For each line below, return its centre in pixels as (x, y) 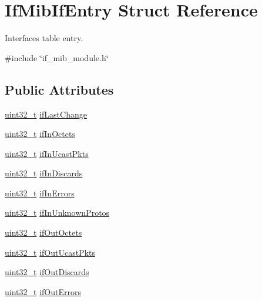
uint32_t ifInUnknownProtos (57, 213)
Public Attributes (59, 89)
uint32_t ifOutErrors (43, 291)
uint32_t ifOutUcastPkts (50, 252)
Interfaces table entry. (44, 38)
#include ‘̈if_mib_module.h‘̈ (57, 57)
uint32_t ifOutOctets (43, 233)
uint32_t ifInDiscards (44, 173)
